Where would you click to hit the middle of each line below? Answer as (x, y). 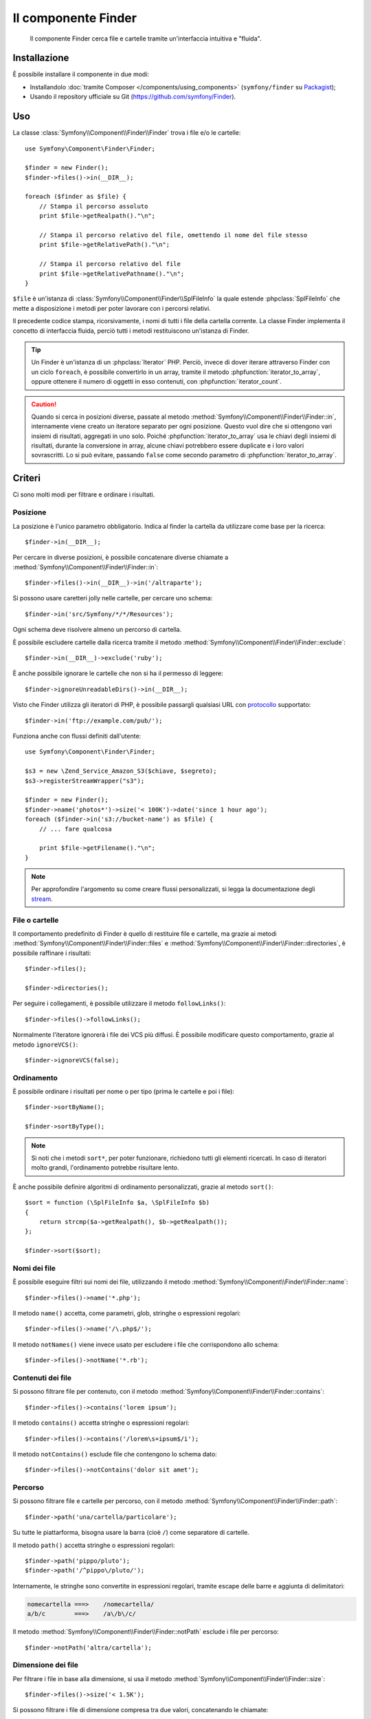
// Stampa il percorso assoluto (93, 206)
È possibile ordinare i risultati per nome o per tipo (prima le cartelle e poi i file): (124, 1092)
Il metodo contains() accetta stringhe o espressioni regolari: (101, 1423)
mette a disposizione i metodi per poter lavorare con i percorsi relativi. (112, 308)
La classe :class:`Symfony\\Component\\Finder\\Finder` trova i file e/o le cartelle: (127, 133)
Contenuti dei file (42, 1377)
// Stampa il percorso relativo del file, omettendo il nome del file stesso (173, 235)
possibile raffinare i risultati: (52, 953)
